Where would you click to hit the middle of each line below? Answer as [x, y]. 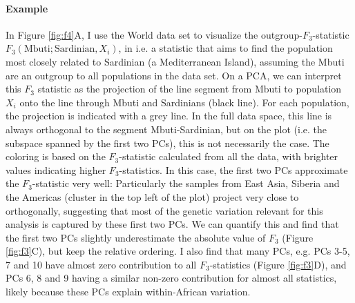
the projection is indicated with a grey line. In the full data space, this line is [169, 116]
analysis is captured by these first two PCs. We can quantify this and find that [172, 224]
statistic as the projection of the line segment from [145, 89]
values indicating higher [56, 169]
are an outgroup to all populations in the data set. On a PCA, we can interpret [174, 75]
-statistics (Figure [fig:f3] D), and [278, 264]
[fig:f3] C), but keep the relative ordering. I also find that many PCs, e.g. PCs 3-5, [178, 251]
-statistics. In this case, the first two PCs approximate [233, 169]
